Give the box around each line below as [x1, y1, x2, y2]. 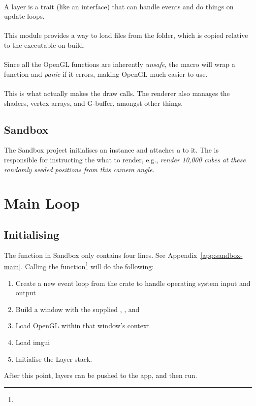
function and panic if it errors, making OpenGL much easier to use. [4, 68, 208, 79]
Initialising [4, 226, 60, 242]
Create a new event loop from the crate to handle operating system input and [15, 278, 251, 288]
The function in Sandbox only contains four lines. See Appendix [4, 250, 197, 260]
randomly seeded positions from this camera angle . [4, 164, 155, 174]
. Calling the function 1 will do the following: [21, 260, 154, 271]
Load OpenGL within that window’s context [15, 320, 150, 331]
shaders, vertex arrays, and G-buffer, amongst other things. [4, 97, 183, 108]
